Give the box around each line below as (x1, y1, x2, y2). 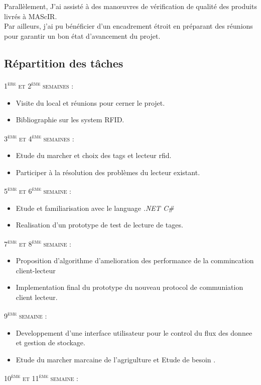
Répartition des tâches (4, 55, 123, 70)
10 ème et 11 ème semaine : (4, 371, 79, 383)
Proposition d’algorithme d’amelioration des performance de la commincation (16, 255, 254, 266)
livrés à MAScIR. (4, 11, 57, 21)
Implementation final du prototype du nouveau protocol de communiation (16, 282, 243, 292)
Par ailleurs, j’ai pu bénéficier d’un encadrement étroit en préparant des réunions (4, 21, 253, 31)
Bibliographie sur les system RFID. (16, 114, 124, 125)
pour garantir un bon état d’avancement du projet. (4, 30, 161, 41)
